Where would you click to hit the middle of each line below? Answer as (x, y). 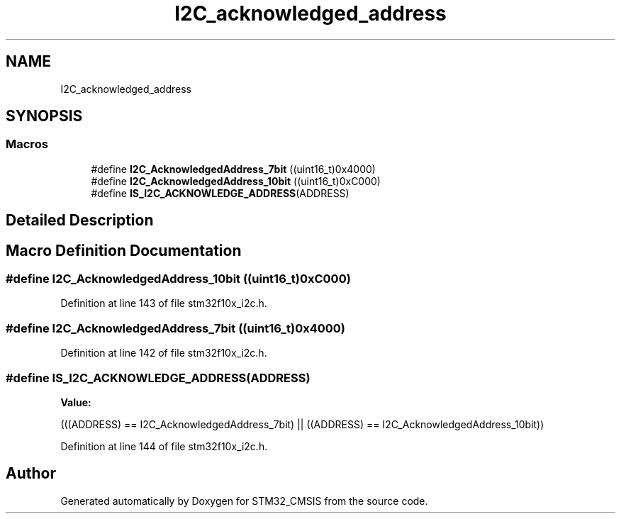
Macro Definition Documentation (124, 250)
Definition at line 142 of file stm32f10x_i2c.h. (164, 353)
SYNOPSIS (44, 116)
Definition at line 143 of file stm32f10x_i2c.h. (164, 303)
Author (31, 474)
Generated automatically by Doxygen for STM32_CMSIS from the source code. (244, 501)
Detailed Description (80, 221)
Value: (76, 402)
